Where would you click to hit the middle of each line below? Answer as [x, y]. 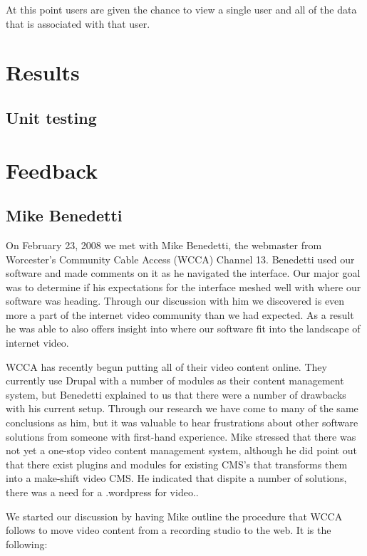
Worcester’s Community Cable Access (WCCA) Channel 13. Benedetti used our [180, 259]
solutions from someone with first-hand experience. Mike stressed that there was [181, 436]
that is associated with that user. [78, 23]
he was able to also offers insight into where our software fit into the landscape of [183, 329]
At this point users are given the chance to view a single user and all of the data [181, 9]
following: [27, 544]
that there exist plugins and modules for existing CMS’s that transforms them [177, 464]
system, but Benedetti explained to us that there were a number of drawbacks [176, 394]
